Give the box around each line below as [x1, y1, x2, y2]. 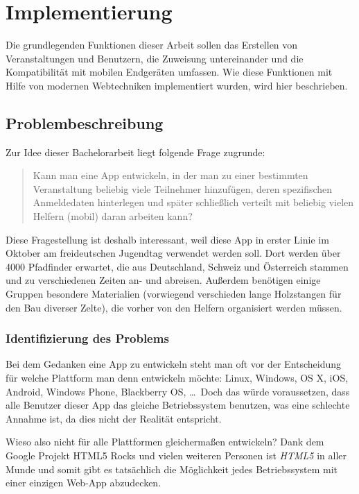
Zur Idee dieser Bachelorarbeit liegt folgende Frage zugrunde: [6, 144, 265, 159]
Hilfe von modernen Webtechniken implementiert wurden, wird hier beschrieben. [6, 78, 348, 92]
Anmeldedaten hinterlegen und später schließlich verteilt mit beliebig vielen [33, 195, 354, 210]
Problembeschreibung [6, 112, 164, 133]
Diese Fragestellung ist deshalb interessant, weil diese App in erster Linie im [6, 232, 329, 246]
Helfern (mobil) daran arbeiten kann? [33, 209, 193, 223]
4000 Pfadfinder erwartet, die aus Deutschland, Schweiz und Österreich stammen [6, 259, 349, 273]
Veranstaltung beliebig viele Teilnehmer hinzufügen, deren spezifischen [33, 181, 333, 196]
